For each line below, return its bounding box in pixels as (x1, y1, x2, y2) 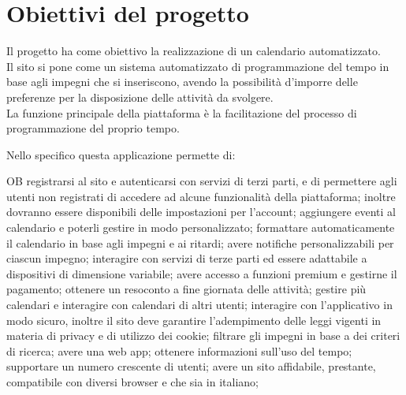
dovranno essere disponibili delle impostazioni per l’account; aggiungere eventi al (6, 203, 396, 220)
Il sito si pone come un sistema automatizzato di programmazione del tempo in (6, 58, 389, 74)
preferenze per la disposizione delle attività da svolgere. (6, 88, 274, 105)
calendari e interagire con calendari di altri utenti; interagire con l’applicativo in (6, 296, 393, 313)
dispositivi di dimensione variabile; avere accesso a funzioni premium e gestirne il (6, 265, 397, 281)
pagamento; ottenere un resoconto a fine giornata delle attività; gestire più (6, 281, 367, 297)
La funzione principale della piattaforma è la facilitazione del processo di (6, 104, 357, 121)
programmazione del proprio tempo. (6, 120, 180, 136)
